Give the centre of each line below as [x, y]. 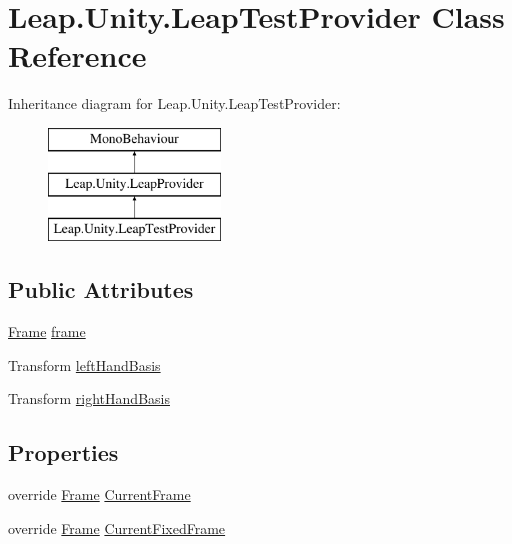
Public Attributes [101, 289]
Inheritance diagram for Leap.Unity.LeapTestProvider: [174, 103]
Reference [77, 55]
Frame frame [47, 331]
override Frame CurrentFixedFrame [117, 527]
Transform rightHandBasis [89, 398]
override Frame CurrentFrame [99, 494]
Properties [63, 452]
